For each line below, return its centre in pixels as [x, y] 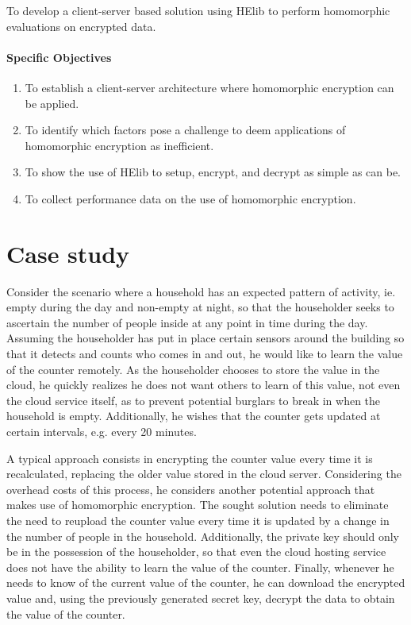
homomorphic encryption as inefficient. [119, 145]
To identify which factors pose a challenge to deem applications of [185, 130]
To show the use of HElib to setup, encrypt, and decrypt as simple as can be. [213, 172]
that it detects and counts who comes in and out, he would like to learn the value [205, 354]
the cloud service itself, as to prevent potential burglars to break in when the [194, 400]
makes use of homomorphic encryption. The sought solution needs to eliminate [198, 505]
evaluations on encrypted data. [81, 26]
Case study [68, 253]
